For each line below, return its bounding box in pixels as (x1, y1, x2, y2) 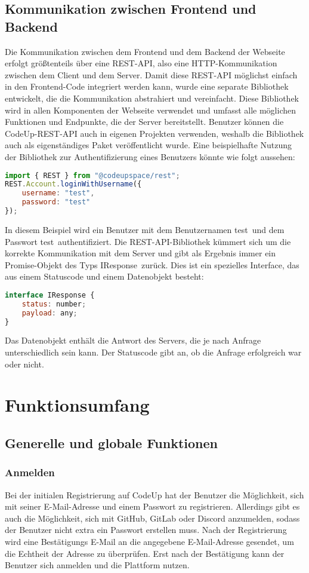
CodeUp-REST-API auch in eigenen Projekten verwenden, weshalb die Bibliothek (5, 127, 304, 139)
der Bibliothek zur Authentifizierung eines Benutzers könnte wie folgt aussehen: (5, 150, 295, 163)
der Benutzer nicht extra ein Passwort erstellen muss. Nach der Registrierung (5, 523, 287, 536)
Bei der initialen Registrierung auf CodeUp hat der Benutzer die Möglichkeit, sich (5, 488, 304, 501)
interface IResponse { (5, 290, 95, 299)
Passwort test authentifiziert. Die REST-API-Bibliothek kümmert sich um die (5, 235, 291, 247)
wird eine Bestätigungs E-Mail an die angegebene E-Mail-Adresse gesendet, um (5, 535, 294, 547)
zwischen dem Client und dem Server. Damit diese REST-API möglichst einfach (5, 68, 298, 81)
